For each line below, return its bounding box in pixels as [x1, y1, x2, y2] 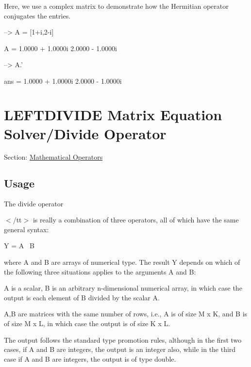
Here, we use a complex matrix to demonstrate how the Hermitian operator [4, 1, 229, 11]
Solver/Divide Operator [4, 123, 167, 143]
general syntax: [4, 224, 49, 234]
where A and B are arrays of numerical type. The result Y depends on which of [4, 257, 240, 267]
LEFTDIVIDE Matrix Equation [4, 104, 222, 124]
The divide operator [4, 198, 64, 208]
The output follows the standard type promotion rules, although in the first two [4, 334, 242, 345]
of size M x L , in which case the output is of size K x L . [4, 318, 170, 329]
